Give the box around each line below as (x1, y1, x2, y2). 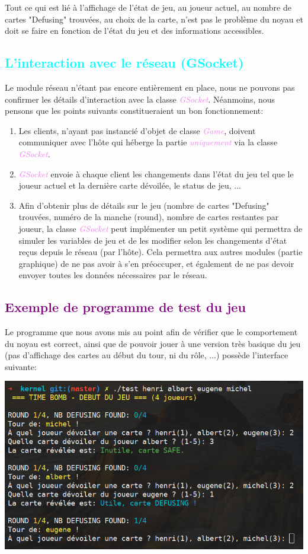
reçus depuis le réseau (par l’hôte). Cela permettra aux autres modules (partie (18, 246, 303, 258)
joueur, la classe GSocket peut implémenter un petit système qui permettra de (18, 222, 303, 234)
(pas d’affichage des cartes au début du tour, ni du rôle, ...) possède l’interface (5, 349, 288, 361)
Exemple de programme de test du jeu (5, 298, 246, 316)
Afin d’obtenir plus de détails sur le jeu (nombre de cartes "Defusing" (18, 199, 269, 211)
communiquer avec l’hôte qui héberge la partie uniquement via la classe (18, 136, 278, 148)
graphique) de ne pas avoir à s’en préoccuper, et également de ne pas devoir (18, 257, 294, 269)
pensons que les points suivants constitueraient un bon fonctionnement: (5, 104, 264, 117)
